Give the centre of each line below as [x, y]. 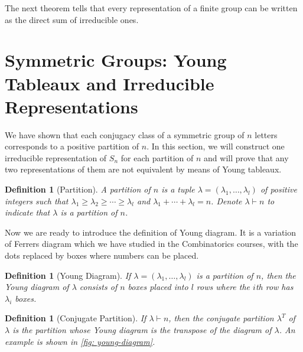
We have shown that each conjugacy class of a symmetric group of [125, 134]
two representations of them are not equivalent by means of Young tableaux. [143, 169]
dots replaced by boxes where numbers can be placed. [102, 255]
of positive [278, 189]
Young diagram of [37, 287]
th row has [274, 287]
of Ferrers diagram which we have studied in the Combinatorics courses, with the [151, 244]
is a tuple [178, 189]
